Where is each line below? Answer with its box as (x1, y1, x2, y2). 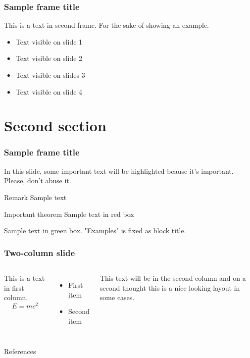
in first (4, 282, 24, 293)
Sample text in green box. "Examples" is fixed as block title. (4, 225, 186, 236)
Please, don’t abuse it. (4, 175, 71, 186)
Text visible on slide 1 (15, 36, 83, 47)
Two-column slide (4, 246, 75, 258)
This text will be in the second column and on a (100, 272, 246, 283)
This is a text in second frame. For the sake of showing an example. (4, 20, 209, 30)
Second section (4, 115, 106, 136)
